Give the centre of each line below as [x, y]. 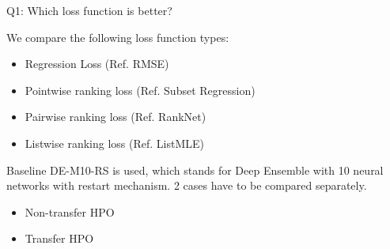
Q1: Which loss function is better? [89, 10]
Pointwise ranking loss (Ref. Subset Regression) [140, 90]
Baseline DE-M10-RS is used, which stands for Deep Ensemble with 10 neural [195, 170]
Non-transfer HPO [70, 211]
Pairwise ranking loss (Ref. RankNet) [115, 117]
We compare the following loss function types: [118, 37]
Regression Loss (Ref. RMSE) [97, 64]
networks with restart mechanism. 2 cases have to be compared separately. [187, 185]
